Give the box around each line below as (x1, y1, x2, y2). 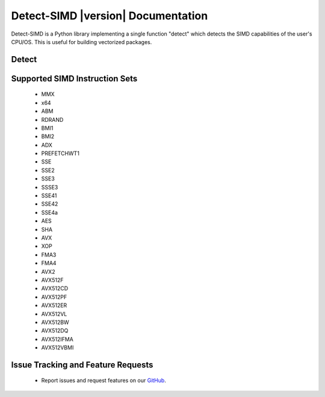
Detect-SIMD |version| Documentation (11, 9, 208, 22)
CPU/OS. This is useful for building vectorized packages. (11, 38, 152, 45)
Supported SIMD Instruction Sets (11, 73, 138, 84)
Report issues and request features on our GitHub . (41, 377, 167, 384)
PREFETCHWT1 (41, 150, 79, 157)
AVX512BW (41, 319, 69, 326)
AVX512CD (41, 285, 69, 292)
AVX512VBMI (41, 344, 74, 351)
